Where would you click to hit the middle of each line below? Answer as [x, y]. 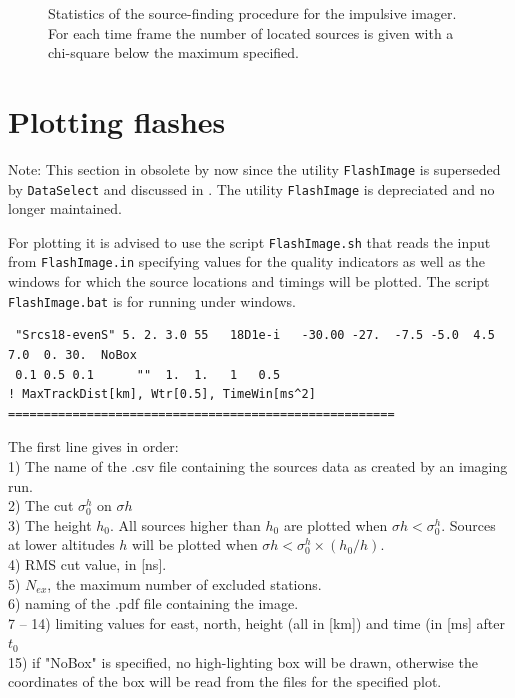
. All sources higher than [185, 524]
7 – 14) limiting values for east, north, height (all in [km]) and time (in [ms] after [256, 622]
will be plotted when [195, 544]
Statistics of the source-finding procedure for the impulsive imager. [252, 13]
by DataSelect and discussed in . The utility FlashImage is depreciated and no [251, 188]
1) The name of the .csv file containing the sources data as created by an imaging [258, 465]
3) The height [50, 524]
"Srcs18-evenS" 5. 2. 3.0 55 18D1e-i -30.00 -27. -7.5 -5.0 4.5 [255, 335]
